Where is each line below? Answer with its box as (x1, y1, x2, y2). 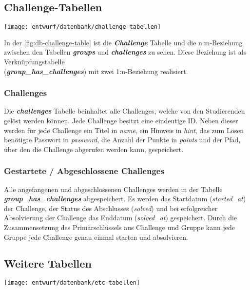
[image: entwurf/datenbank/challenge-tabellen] (4, 23, 161, 31)
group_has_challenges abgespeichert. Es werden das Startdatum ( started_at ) (4, 193, 246, 204)
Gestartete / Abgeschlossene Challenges (4, 165, 164, 177)
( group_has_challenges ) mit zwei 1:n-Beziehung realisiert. (4, 66, 188, 76)
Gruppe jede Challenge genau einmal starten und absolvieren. (4, 232, 189, 242)
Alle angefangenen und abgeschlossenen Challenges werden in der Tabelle (4, 184, 223, 194)
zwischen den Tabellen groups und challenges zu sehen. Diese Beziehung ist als (4, 47, 247, 57)
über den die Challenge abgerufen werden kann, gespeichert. (4, 144, 184, 154)
